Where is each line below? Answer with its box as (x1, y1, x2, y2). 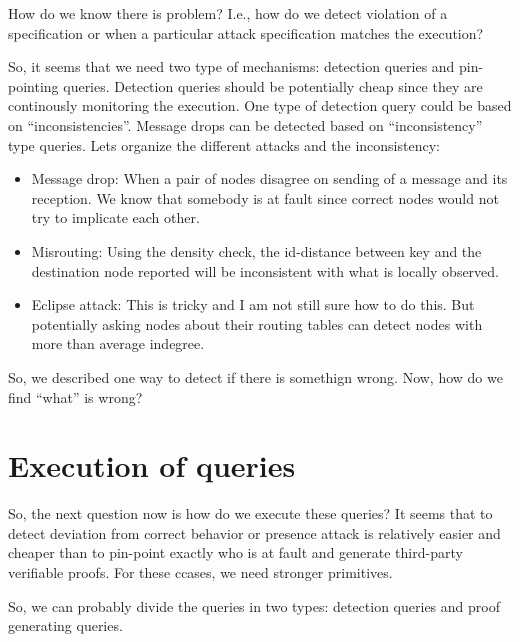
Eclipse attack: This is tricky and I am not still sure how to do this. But (31, 294, 475, 315)
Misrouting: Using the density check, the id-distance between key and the (31, 240, 482, 261)
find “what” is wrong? (8, 386, 143, 407)
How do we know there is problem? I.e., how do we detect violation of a (8, 3, 448, 23)
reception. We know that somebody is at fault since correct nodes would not (31, 187, 499, 208)
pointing (8, 75, 59, 96)
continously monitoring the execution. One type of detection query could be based (8, 95, 512, 116)
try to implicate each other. (31, 207, 200, 228)
